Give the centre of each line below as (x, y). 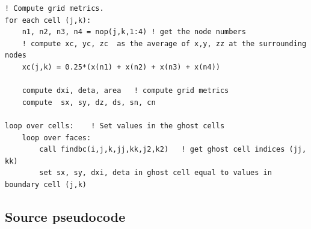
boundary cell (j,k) (46, 184)
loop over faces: (57, 138)
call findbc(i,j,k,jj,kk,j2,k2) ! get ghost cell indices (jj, (173, 150)
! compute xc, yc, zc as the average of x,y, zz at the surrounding (164, 43)
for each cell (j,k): (48, 20)
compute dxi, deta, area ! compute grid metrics (125, 91)
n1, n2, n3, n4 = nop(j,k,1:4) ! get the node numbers (134, 32)
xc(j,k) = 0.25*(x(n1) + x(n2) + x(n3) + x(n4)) (121, 67)
